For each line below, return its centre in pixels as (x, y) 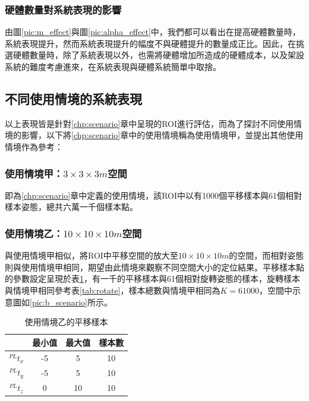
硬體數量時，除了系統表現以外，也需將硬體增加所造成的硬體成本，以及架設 (158, 55)
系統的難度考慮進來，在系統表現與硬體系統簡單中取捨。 (113, 66)
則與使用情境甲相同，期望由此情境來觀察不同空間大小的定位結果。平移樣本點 (154, 267)
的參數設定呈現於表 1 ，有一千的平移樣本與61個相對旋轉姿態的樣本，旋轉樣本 (152, 279)
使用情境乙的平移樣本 (66, 322)
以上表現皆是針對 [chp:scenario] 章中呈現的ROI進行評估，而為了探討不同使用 (149, 123)
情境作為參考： (34, 146)
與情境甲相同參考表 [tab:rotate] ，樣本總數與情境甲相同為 (113, 290)
